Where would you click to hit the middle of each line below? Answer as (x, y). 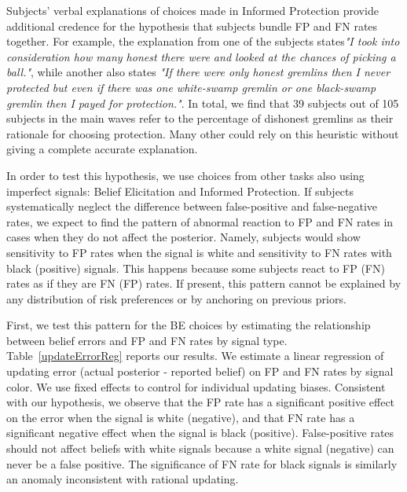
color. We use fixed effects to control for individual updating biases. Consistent (196, 386)
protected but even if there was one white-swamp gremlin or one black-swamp (191, 87)
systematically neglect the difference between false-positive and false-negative (192, 206)
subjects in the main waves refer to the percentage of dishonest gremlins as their (200, 118)
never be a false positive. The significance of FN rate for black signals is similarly (202, 463)
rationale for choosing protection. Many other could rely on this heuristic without (203, 133)
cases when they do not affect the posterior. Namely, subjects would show (183, 237)
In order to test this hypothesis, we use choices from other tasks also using (185, 175)
